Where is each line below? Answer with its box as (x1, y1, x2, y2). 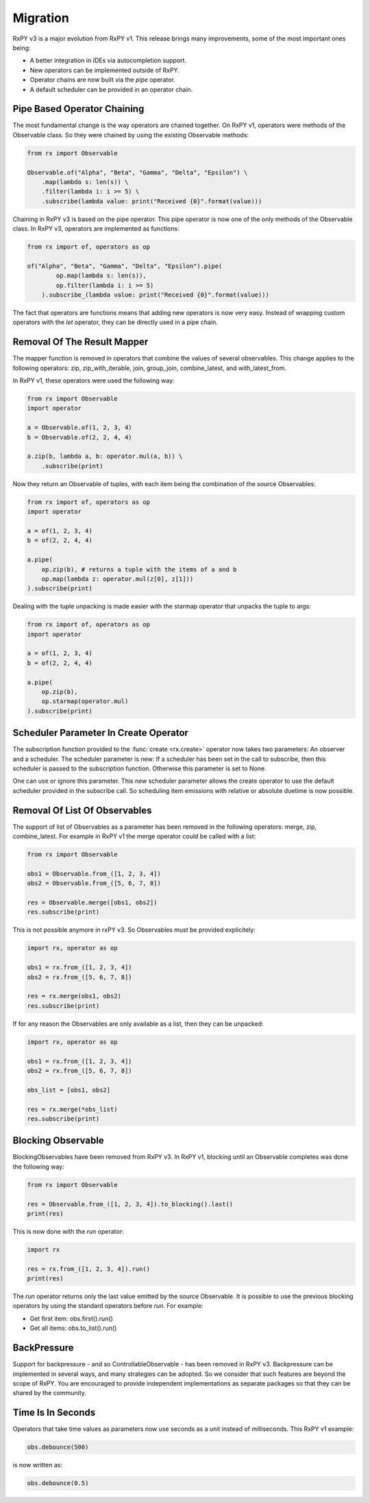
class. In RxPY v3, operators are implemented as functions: (12, 225, 180, 233)
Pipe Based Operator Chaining (12, 103, 145, 115)
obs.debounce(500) (27, 1443, 89, 1452)
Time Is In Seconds (12, 1407, 96, 1419)
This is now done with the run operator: (12, 1227, 124, 1235)
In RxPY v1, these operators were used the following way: (12, 376, 175, 385)
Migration (12, 10, 70, 25)
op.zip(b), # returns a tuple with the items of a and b (41, 565, 237, 573)
